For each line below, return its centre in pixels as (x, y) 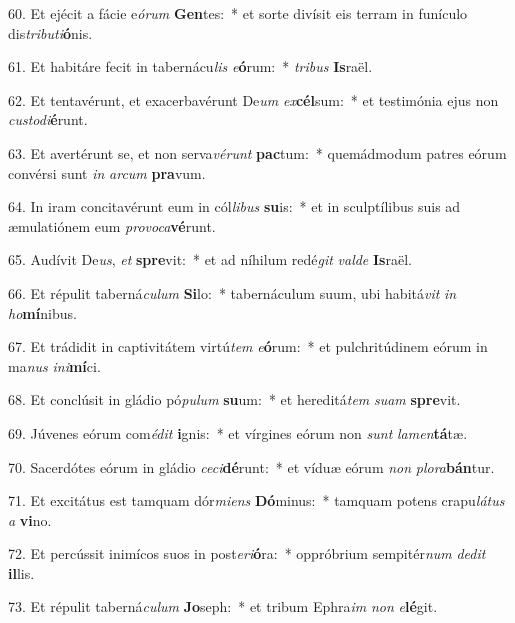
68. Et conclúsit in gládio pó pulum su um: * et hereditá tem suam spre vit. (234, 399)
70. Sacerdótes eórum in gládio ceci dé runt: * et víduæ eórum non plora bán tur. (251, 466)
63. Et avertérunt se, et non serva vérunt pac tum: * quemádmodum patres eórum (257, 152)
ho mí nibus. (42, 312)
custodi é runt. (48, 119)
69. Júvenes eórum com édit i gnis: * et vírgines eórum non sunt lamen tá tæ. (238, 432)
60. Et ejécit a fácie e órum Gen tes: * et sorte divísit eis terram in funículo (238, 13)
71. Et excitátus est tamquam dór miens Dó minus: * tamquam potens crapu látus (256, 500)
